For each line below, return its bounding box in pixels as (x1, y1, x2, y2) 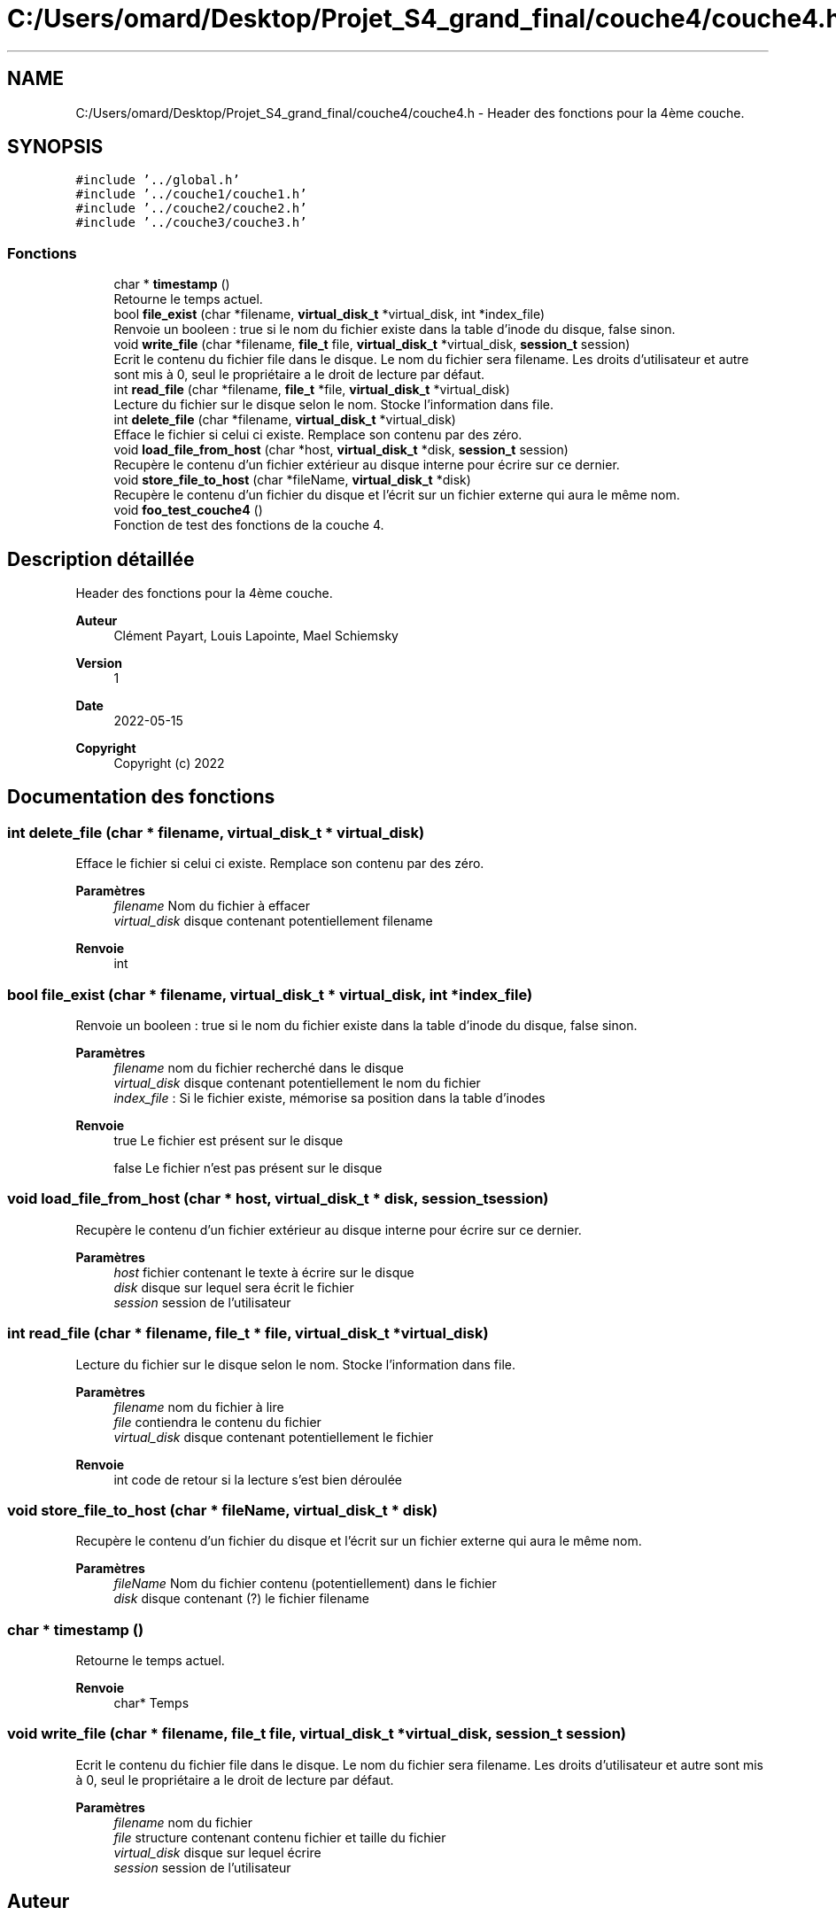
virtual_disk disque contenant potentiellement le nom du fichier (113, 1075, 481, 1090)
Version (75, 655, 122, 671)
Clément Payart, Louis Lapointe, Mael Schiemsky (113, 628, 399, 644)
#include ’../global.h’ (75, 173, 240, 188)
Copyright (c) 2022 (113, 756, 225, 771)
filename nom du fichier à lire (113, 1399, 284, 1415)
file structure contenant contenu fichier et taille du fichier (113, 1829, 446, 1845)
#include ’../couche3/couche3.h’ (75, 215, 307, 230)
